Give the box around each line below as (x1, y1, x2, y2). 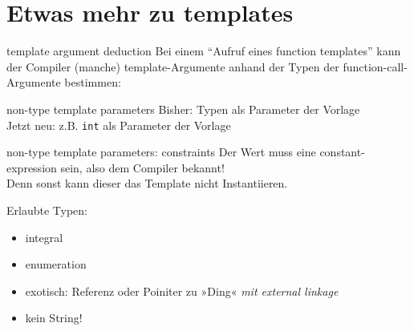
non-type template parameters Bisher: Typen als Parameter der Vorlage (6, 100, 360, 117)
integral (25, 228, 63, 245)
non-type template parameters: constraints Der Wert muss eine (6, 143, 316, 160)
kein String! (25, 309, 83, 326)
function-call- (343, 58, 408, 75)
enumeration (25, 256, 87, 272)
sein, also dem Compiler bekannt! (60, 159, 225, 176)
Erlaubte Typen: (6, 201, 87, 218)
